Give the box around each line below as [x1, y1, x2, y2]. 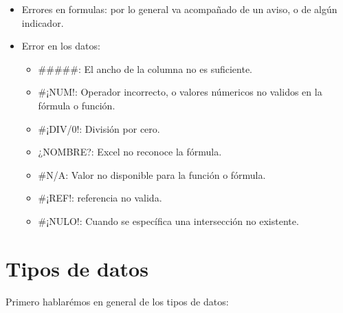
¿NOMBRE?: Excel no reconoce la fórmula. [38, 144, 222, 159]
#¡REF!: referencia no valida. [38, 191, 162, 205]
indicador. [21, 15, 64, 30]
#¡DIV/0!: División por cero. [38, 121, 160, 136]
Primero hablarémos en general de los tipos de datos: [5, 294, 229, 308]
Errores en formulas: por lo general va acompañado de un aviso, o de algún [21, 2, 338, 16]
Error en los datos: [21, 39, 100, 53]
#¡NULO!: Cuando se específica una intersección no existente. [38, 213, 299, 228]
